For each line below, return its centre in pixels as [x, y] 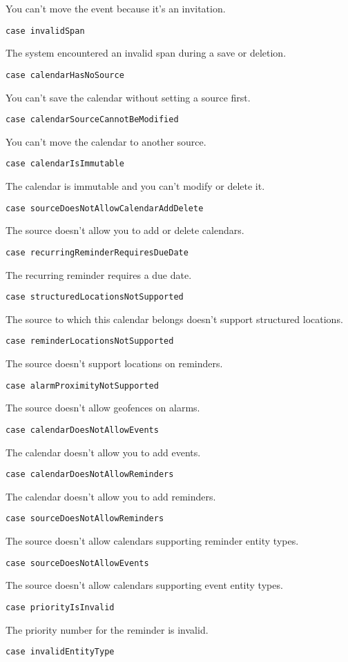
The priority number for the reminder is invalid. [107, 629]
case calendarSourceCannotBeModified [92, 120]
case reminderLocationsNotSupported [90, 341]
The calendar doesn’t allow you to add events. [103, 452]
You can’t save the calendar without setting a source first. [128, 97]
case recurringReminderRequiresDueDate [97, 252]
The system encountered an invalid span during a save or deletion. [146, 53]
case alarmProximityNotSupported [82, 386]
